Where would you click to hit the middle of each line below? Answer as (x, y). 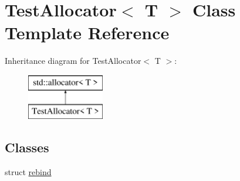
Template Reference (87, 33)
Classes (27, 147)
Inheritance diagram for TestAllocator (73, 61)
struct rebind (28, 172)
